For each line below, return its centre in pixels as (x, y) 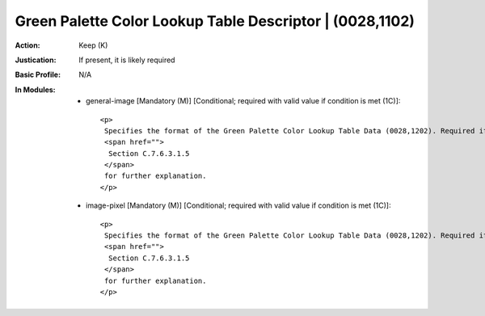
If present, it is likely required (127, 60)
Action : (27, 45)
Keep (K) (93, 45)
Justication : (36, 60)
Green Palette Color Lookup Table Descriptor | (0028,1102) (215, 21)
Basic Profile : (38, 75)
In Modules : (35, 90)
